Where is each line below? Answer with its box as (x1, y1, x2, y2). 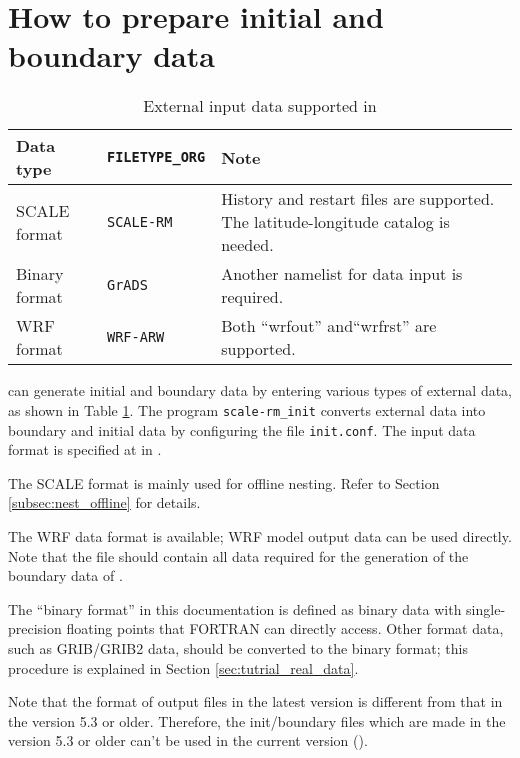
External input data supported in (143, 94, 377, 118)
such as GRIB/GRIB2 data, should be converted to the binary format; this (8, 637, 468, 658)
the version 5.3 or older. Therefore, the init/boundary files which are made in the (8, 710, 506, 731)
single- (466, 598, 506, 619)
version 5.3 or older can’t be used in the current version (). (8, 730, 368, 751)
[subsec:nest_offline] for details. (8, 492, 201, 513)
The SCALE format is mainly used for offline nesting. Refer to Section (8, 472, 440, 493)
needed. (221, 233, 274, 257)
